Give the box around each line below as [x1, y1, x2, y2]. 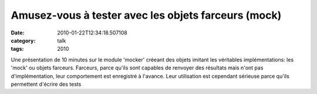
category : [11, 37, 36, 44]
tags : [11, 46, 24, 53]
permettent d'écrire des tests [11, 81, 82, 88]
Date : [11, 29, 25, 36]
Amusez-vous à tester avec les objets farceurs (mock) [11, 9, 282, 22]
